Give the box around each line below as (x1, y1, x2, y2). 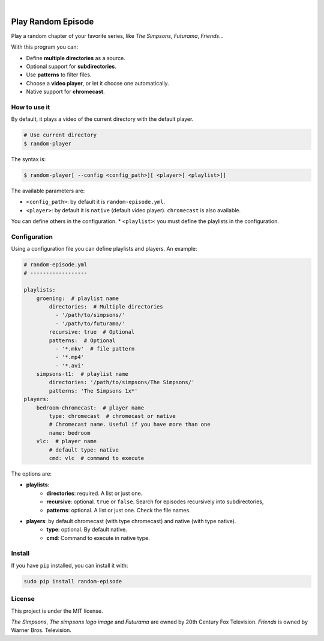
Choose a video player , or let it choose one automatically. (26, 79, 169, 87)
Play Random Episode (11, 16, 94, 26)
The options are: (11, 470, 52, 477)
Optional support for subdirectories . (26, 63, 117, 70)
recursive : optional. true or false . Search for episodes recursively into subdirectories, (46, 498, 264, 505)
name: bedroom (49, 429, 91, 436)
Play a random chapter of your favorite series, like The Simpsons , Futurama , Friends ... (11, 32, 224, 39)
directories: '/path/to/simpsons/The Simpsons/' (49, 379, 195, 386)
